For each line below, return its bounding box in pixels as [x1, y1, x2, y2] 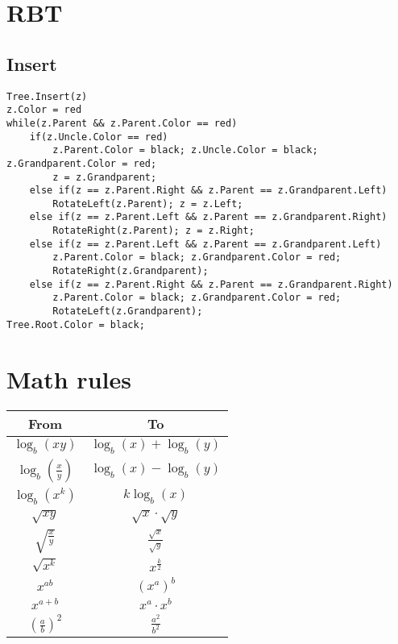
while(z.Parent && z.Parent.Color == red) [6, 117, 238, 129]
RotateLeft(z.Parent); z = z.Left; [52, 197, 243, 210]
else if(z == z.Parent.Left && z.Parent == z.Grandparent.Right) [29, 211, 388, 223]
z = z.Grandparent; [52, 171, 157, 183]
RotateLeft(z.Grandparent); [52, 305, 203, 318]
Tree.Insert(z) [6, 90, 88, 102]
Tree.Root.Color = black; [6, 318, 145, 330]
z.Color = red [6, 104, 82, 116]
